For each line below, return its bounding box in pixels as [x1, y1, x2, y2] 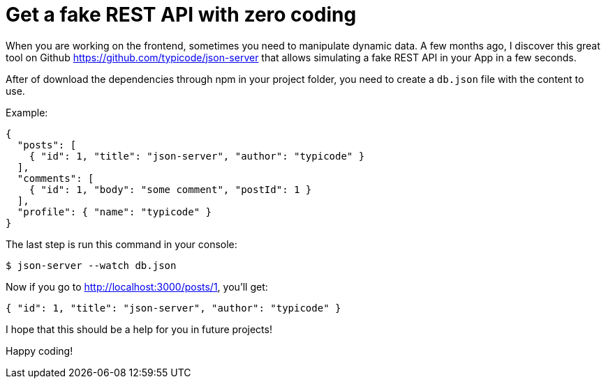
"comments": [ [17, 172, 94, 184]
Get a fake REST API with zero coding [6, 3, 357, 26]
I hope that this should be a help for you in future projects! [6, 323, 272, 335]
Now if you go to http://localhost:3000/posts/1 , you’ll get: [6, 280, 268, 293]
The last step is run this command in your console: [6, 238, 237, 250]
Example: [6, 106, 48, 118]
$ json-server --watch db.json [6, 259, 177, 271]
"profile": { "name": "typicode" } [17, 206, 212, 217]
